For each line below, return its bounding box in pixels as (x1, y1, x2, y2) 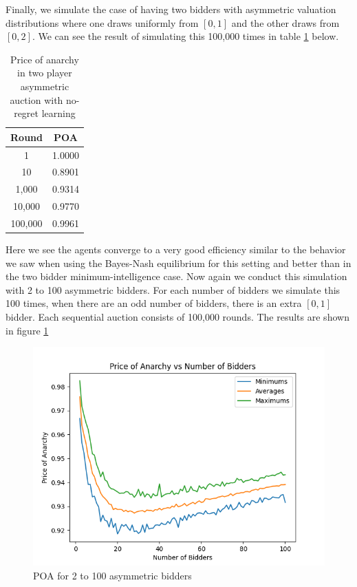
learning (41, 106, 76, 120)
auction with (10, 92, 63, 107)
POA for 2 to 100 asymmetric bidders (33, 568, 192, 582)
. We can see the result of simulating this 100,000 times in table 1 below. (32, 29, 339, 43)
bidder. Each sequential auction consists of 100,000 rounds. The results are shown (6, 310, 349, 324)
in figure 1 (6, 323, 49, 337)
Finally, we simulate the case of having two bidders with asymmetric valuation (6, 2, 336, 16)
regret (14, 106, 39, 120)
